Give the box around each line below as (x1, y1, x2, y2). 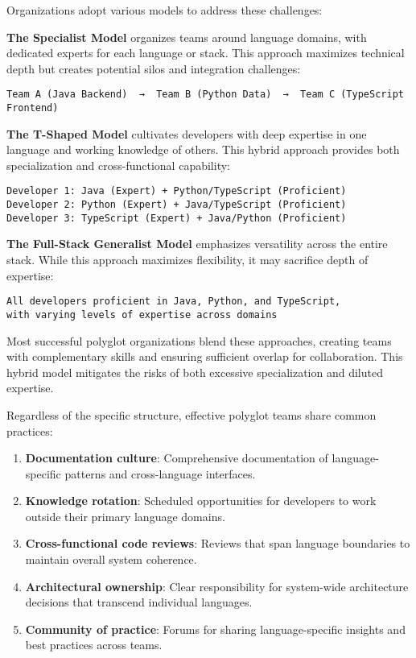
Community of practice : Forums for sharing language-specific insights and (25, 620, 406, 637)
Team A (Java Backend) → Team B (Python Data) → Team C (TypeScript (6, 89, 404, 101)
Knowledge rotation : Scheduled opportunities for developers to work (25, 492, 377, 509)
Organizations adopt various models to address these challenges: (6, 2, 323, 18)
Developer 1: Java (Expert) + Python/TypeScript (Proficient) (6, 185, 347, 197)
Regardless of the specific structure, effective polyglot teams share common (6, 406, 377, 423)
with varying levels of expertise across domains (6, 308, 278, 321)
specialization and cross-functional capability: (6, 156, 230, 173)
